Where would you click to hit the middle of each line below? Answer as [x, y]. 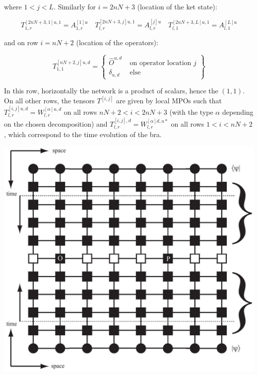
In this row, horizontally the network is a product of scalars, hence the [111, 91]
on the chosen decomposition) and [56, 123]
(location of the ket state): [177, 6]
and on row [21, 42]
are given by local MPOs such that [169, 101]
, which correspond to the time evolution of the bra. [83, 134]
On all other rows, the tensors [49, 101]
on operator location [161, 63]
